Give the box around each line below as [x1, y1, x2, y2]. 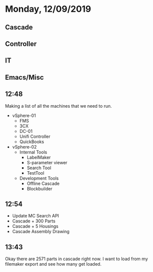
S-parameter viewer [26, 159, 68, 165]
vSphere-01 [12, 112, 36, 119]
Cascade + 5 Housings [12, 223, 59, 229]
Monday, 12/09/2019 [5, 3, 92, 15]
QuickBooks [19, 139, 44, 145]
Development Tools [19, 175, 59, 181]
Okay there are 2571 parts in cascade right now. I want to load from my [5, 256, 148, 262]
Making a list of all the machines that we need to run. [5, 103, 112, 109]
